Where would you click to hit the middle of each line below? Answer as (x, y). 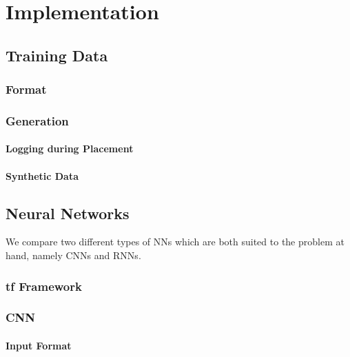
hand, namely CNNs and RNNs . (73, 255)
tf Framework (44, 286)
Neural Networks (68, 213)
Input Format (39, 345)
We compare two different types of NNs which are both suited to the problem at (175, 242)
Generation (37, 120)
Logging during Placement (70, 149)
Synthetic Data (42, 175)
